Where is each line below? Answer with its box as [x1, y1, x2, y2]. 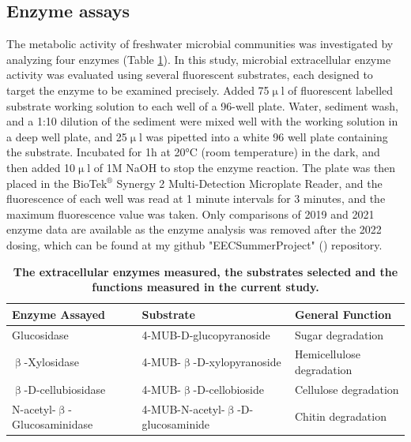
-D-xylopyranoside [193, 354, 281, 370]
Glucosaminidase [12, 416, 93, 433]
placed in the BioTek [6, 174, 107, 191]
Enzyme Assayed [12, 305, 105, 322]
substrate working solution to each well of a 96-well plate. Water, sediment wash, [6, 97, 398, 114]
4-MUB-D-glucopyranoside [141, 326, 270, 343]
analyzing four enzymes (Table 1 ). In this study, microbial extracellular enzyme [6, 51, 391, 67]
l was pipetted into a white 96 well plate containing [139, 128, 388, 144]
